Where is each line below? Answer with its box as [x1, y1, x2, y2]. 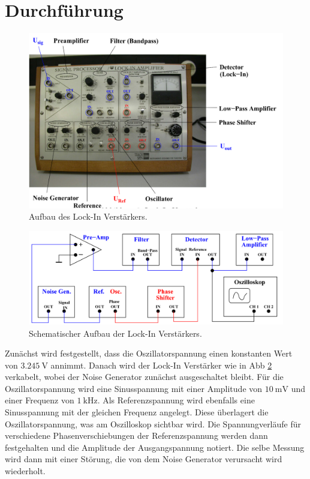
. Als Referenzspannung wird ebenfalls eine [97, 394, 255, 406]
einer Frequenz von [5, 394, 74, 406]
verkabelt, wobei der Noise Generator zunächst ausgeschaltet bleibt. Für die [5, 370, 284, 383]
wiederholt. [5, 465, 46, 477]
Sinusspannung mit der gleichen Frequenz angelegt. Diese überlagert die [5, 406, 269, 418]
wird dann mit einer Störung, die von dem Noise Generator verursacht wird [5, 453, 282, 465]
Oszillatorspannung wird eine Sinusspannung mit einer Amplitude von [5, 382, 263, 394]
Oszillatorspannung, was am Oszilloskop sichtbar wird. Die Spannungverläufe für [5, 417, 302, 430]
